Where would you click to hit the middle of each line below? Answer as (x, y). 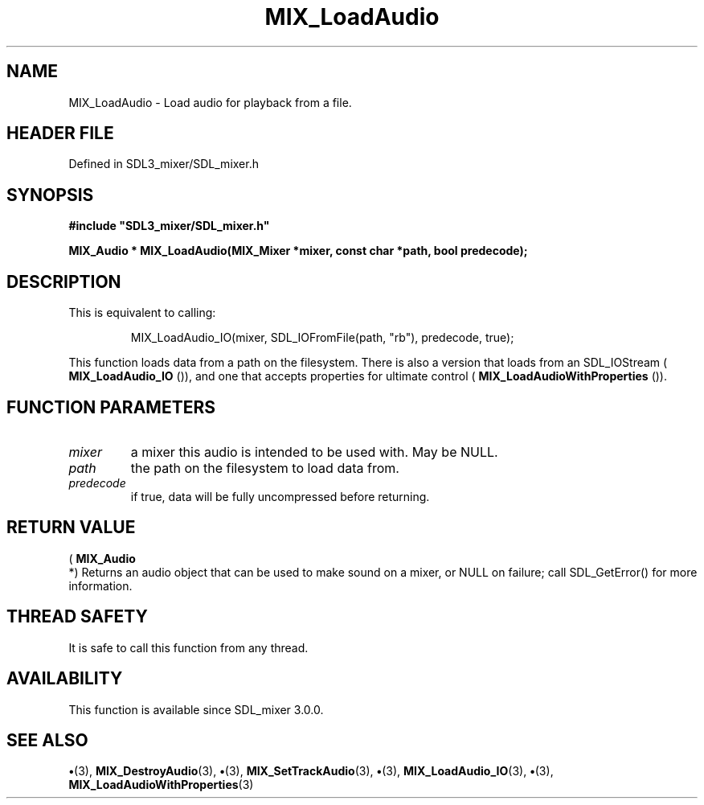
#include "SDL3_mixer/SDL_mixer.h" (169, 226)
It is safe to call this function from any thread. (188, 647)
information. (100, 585)
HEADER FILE (60, 133)
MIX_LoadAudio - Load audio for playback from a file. (210, 102)
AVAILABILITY (65, 679)
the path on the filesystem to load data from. (265, 468)
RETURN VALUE (71, 528)
